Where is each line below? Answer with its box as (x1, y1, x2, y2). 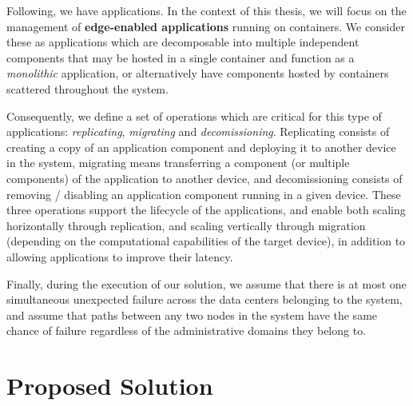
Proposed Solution (6, 369, 213, 402)
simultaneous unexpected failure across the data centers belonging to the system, (6, 291, 403, 308)
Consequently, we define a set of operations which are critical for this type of (6, 107, 382, 124)
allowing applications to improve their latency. (6, 248, 233, 265)
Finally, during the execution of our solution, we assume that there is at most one (6, 275, 407, 292)
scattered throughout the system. (6, 80, 169, 97)
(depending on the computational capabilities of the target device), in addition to (6, 233, 406, 249)
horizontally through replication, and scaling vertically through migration (6, 217, 366, 233)
